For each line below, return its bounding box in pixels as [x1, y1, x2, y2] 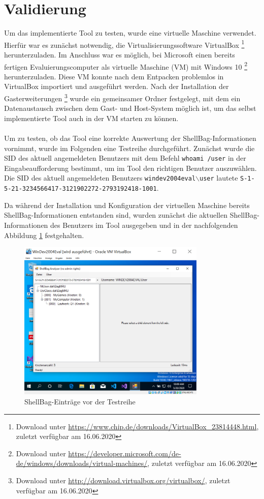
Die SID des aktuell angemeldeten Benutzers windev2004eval [4, 172, 196, 183]
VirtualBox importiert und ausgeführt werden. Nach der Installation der [4, 81, 229, 92]
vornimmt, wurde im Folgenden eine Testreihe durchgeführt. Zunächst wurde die [4, 142, 255, 153]
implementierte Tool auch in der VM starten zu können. [4, 112, 179, 123]
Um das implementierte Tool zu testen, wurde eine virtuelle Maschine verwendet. [4, 27, 256, 38]
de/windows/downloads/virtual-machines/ [16, 458, 148, 468]
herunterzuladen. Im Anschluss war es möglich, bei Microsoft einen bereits [4, 49, 235, 60]
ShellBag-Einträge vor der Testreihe [24, 396, 136, 406]
